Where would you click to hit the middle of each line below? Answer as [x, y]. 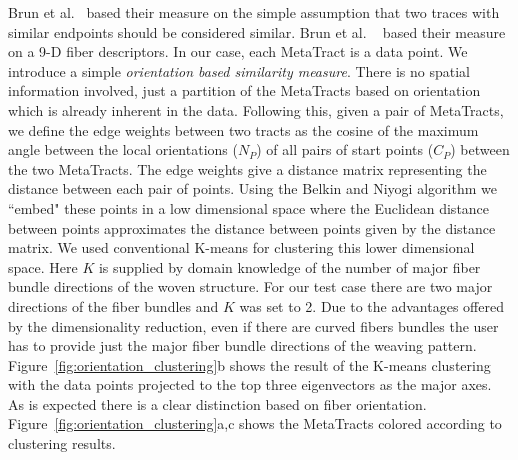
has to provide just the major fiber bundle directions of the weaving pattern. [242, 345]
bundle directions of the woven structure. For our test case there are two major [250, 286]
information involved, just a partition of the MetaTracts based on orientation [244, 90]
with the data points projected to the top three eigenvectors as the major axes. [250, 384]
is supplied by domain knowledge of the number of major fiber [289, 266]
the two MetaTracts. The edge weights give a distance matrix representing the [247, 168]
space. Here [43, 266]
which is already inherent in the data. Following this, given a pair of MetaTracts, [256, 109]
